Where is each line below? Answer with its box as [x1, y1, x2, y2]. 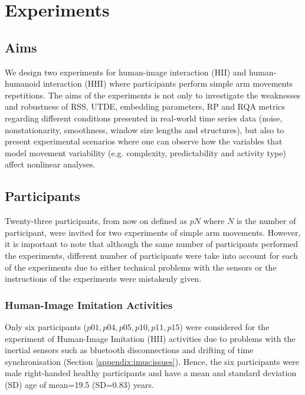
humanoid [5, 77, 41, 90]
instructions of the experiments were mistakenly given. [5, 272, 202, 285]
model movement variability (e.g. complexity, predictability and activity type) [5, 146, 286, 159]
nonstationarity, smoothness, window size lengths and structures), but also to [5, 123, 284, 136]
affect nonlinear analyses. [5, 158, 96, 170]
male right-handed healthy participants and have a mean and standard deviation [5, 367, 297, 379]
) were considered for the [179, 320, 270, 333]
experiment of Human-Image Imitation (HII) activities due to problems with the [5, 332, 296, 344]
